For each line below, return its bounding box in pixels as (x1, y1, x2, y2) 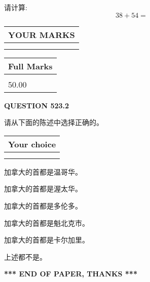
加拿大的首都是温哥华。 (4, 166, 82, 177)
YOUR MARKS (8, 28, 75, 41)
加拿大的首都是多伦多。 (4, 200, 82, 211)
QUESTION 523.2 (4, 100, 69, 110)
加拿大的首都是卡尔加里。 (4, 234, 89, 245)
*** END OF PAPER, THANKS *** (4, 268, 137, 279)
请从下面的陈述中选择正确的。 (4, 117, 103, 128)
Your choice (8, 138, 56, 150)
